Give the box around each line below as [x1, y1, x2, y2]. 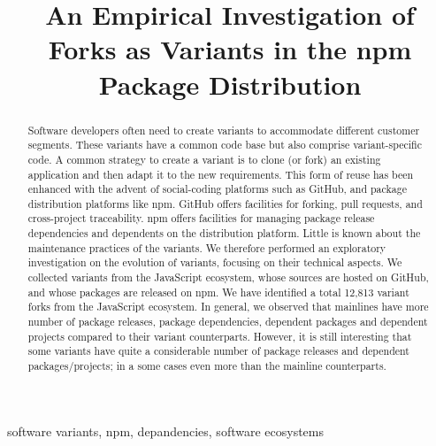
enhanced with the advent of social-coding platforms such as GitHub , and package [27, 181, 407, 196]
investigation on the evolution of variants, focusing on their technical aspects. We [27, 255, 402, 270]
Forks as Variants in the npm [48, 31, 412, 67]
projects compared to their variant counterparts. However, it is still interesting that [27, 328, 412, 343]
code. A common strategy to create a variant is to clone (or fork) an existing [27, 151, 381, 166]
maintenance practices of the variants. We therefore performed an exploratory [27, 240, 386, 255]
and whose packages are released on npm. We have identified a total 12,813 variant [27, 284, 409, 299]
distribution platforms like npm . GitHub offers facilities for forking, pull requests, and [27, 196, 423, 211]
